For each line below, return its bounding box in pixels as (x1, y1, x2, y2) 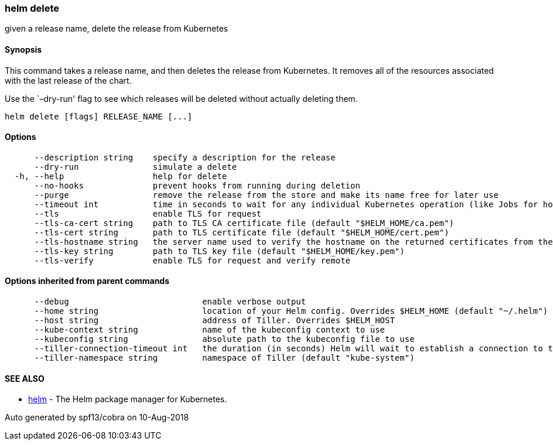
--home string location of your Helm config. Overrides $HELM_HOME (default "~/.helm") (34, 306, 548, 316)
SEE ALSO (5, 373, 45, 384)
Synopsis (5, 44, 42, 54)
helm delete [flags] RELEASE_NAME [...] (5, 111, 193, 121)
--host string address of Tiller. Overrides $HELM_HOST (34, 316, 395, 326)
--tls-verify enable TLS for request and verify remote (34, 255, 351, 265)
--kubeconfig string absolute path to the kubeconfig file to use (34, 334, 415, 344)
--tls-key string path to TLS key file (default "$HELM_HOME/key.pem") (34, 246, 405, 256)
